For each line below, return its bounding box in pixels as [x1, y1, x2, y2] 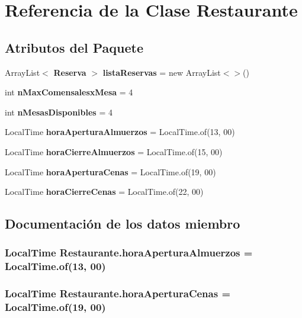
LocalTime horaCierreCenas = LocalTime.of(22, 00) [5, 185, 204, 198]
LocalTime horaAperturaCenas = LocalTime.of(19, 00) [5, 165, 216, 178]
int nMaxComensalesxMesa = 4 [5, 86, 133, 98]
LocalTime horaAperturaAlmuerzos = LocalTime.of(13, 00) [5, 126, 235, 138]
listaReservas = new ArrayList [102, 66, 221, 78]
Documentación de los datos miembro [5, 214, 240, 233]
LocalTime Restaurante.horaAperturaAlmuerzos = [5, 245, 253, 260]
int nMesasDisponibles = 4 [5, 105, 113, 118]
